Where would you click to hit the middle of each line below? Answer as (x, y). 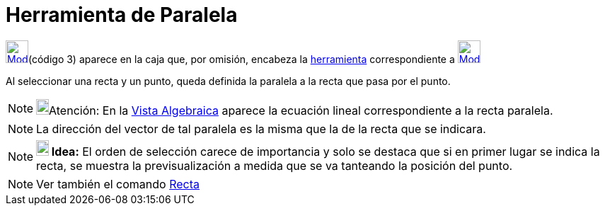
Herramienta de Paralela (122, 15)
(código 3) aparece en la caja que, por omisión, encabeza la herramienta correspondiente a (242, 59)
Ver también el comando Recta (118, 184)
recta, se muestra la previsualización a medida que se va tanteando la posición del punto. (275, 165)
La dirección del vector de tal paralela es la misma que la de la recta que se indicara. (261, 129)
